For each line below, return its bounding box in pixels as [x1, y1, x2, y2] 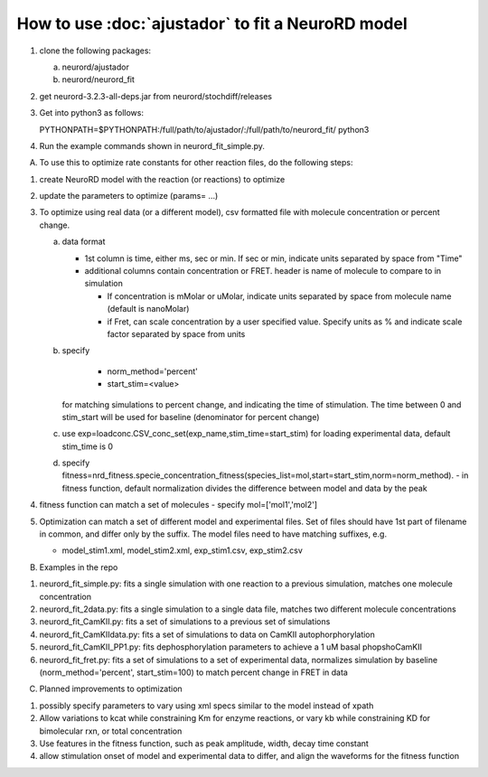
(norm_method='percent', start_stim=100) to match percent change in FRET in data [39, 667, 348, 678]
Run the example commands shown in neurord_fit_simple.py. [39, 140, 266, 151]
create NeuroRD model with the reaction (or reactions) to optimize [39, 173, 286, 184]
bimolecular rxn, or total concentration [39, 726, 183, 736]
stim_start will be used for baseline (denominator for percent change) [61, 411, 320, 422]
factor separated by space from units [107, 328, 246, 339]
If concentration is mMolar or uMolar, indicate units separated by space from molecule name [107, 290, 452, 302]
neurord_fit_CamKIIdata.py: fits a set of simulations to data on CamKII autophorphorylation [39, 629, 375, 640]
